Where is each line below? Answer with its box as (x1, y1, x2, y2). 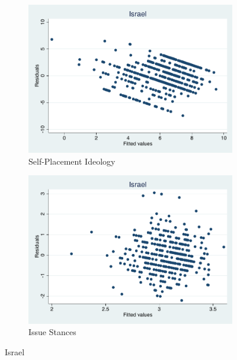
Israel (5, 345, 25, 358)
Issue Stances (28, 326, 76, 338)
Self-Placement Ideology (28, 155, 116, 167)
